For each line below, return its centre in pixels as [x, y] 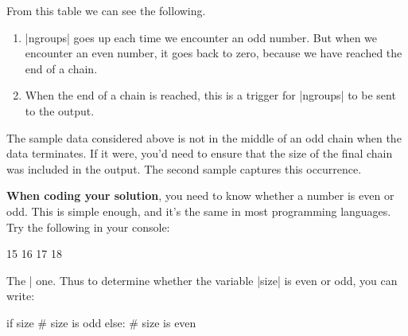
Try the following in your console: [88, 227]
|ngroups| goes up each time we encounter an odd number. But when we [201, 37]
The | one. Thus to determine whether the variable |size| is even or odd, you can [202, 280]
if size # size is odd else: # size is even [101, 322]
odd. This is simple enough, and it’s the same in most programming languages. [199, 211]
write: [21, 296]
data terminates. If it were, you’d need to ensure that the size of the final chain [200, 153]
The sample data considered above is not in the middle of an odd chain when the [204, 137]
